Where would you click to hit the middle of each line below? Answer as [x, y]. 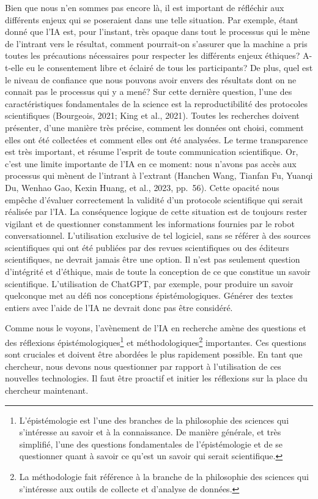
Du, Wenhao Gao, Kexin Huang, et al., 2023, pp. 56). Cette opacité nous [142, 187]
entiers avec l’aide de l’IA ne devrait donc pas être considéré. [119, 307]
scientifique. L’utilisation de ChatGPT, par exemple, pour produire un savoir [149, 283]
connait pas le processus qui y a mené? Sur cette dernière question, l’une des [149, 92]
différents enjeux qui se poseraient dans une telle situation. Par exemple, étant [152, 19]
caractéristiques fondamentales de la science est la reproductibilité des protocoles [156, 103]
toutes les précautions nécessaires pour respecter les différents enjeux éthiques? [153, 55]
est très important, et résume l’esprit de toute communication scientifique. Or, [152, 152]
